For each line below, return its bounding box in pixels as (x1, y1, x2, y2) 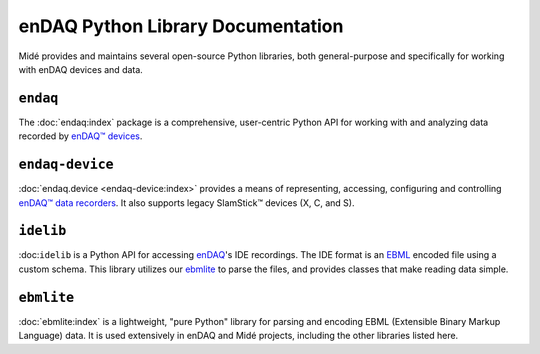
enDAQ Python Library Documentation (18, 15, 344, 37)
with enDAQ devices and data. (18, 63, 144, 75)
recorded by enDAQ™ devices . (18, 130, 143, 142)
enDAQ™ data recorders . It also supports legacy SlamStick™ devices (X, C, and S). (18, 196, 355, 209)
